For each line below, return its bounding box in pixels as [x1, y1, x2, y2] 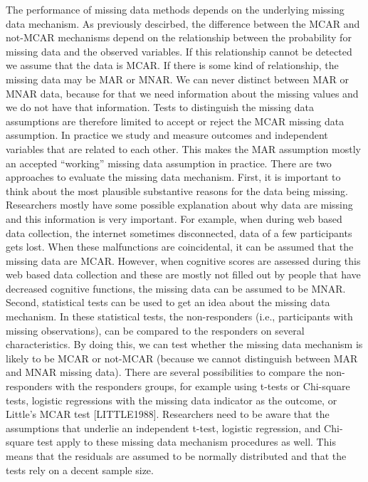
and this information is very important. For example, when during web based [6, 211, 342, 226]
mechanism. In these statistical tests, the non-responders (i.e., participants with [6, 309, 353, 324]
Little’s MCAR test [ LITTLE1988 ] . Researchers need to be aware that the [6, 407, 330, 421]
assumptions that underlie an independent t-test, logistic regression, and [6, 420, 321, 435]
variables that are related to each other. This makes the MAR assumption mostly [6, 141, 361, 156]
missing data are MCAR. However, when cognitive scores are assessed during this [6, 253, 361, 268]
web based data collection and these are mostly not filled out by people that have [6, 267, 361, 282]
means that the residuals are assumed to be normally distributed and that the [6, 449, 347, 463]
